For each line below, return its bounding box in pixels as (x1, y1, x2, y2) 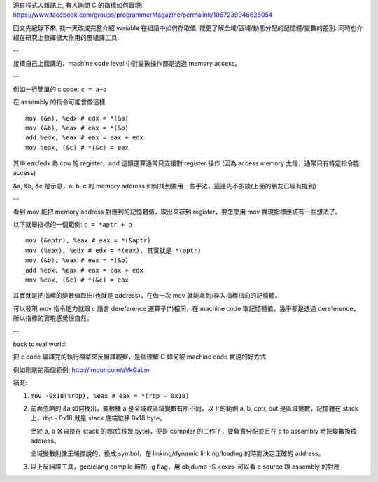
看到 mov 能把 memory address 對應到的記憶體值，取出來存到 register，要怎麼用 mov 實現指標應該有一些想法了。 (13, 207, 342, 216)
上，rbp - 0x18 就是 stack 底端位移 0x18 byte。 (30, 414, 166, 422)
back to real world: (13, 340, 67, 348)
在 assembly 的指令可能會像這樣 (13, 98, 106, 106)
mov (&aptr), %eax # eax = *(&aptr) (25, 237, 151, 245)
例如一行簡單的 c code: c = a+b (13, 85, 107, 93)
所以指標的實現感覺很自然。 (13, 314, 93, 322)
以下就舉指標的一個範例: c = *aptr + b (13, 221, 132, 229)
